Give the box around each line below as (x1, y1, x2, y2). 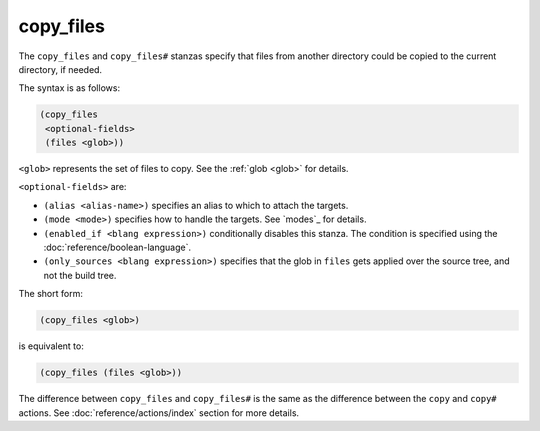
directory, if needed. (18, 63, 103, 75)
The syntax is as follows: (18, 82, 120, 94)
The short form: (18, 288, 84, 300)
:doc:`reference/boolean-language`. (43, 241, 192, 254)
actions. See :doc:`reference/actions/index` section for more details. (18, 406, 300, 419)
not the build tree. (43, 269, 117, 281)
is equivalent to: (18, 340, 84, 352)
